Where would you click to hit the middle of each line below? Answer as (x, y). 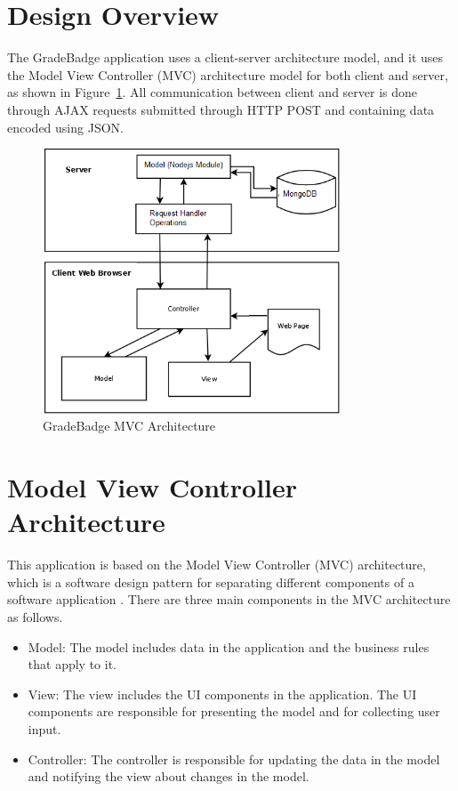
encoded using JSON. (65, 127)
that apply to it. (72, 664)
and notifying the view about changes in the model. (169, 776)
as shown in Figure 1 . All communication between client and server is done (213, 92)
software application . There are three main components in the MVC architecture (229, 599)
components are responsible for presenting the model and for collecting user (234, 711)
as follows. (35, 616)
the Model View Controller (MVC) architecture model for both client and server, (228, 74)
